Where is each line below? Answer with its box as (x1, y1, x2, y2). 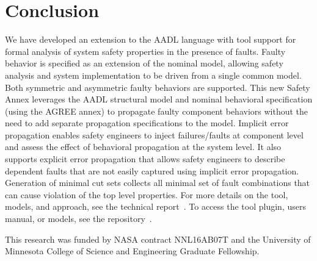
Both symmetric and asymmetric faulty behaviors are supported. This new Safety (5, 80, 310, 93)
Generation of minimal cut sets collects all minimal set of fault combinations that (5, 176, 310, 189)
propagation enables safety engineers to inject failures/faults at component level (5, 128, 304, 141)
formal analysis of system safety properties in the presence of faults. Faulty (5, 45, 286, 57)
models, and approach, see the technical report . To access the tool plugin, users (5, 200, 306, 213)
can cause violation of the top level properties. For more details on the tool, (5, 188, 288, 201)
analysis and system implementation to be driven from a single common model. (5, 68, 302, 81)
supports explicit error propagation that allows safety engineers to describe (5, 152, 285, 165)
